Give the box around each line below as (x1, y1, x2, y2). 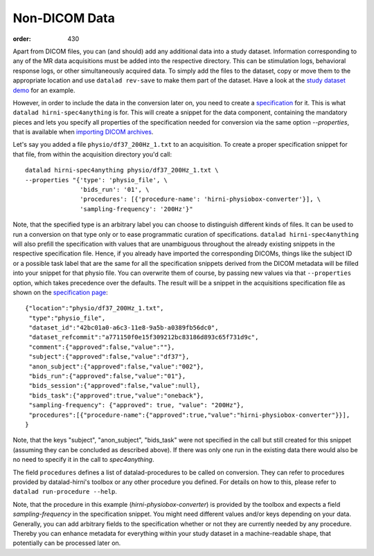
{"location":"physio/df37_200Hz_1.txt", (25, 305, 164, 312)
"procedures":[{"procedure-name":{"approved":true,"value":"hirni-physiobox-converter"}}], (28, 411, 350, 419)
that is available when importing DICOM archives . (12, 128, 154, 136)
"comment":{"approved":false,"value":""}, (28, 343, 175, 351)
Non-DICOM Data (12, 10, 116, 26)
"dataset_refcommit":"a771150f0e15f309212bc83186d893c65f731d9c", (28, 333, 259, 341)
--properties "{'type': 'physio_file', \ (25, 176, 168, 183)
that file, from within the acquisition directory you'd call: (12, 150, 172, 159)
